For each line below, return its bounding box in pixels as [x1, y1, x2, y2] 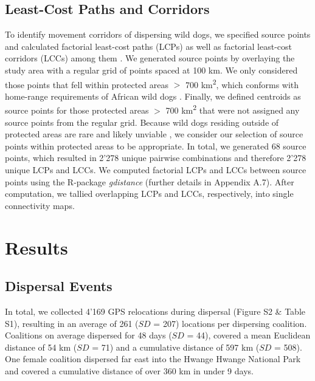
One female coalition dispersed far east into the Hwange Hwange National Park [5, 352, 301, 365]
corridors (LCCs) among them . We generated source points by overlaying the [5, 52, 295, 64]
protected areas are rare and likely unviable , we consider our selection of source [5, 128, 303, 140]
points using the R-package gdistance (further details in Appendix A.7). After [5, 175, 294, 188]
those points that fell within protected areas [5, 78, 169, 91]
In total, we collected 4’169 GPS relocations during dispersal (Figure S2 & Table [5, 305, 306, 317]
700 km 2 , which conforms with [185, 76, 299, 91]
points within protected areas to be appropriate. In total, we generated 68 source [5, 139, 306, 152]
